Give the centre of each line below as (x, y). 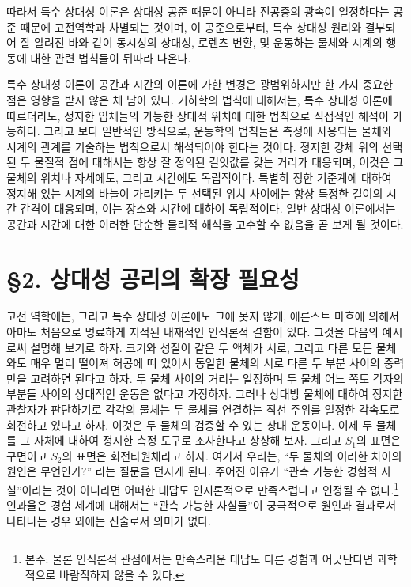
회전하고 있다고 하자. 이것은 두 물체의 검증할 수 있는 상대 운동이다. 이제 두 (190, 424)
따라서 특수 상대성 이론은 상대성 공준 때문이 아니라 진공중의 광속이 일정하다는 (198, 11)
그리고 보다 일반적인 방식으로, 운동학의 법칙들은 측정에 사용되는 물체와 (218, 131)
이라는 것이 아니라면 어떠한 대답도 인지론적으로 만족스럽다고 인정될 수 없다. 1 (210, 488)
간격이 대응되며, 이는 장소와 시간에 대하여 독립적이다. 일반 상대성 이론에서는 (208, 208)
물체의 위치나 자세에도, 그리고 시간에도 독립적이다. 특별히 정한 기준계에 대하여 (199, 177)
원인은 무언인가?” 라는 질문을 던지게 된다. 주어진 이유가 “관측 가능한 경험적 (192, 471)
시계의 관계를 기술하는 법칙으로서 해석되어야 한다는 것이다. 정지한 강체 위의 (192, 146)
